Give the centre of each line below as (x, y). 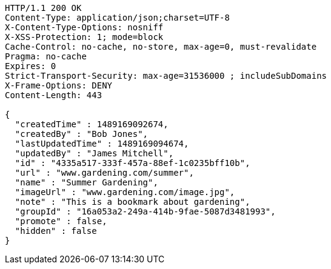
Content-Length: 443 (54, 95)
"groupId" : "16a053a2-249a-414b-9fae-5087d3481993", (145, 211)
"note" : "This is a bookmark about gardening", (132, 202)
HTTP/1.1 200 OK (43, 8)
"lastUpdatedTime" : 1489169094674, (102, 144)
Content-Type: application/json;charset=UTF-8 (117, 18)
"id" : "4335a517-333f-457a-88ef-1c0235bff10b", (132, 163)
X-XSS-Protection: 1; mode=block (84, 37)
